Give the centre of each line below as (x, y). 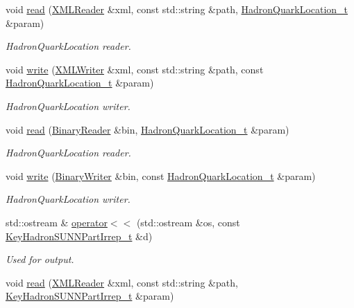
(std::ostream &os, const (188, 222)
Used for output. (40, 259)
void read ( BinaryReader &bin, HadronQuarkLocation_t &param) (147, 129)
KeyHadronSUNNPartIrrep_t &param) (90, 296)
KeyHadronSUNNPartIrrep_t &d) (79, 236)
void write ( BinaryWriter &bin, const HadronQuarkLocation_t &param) (161, 175)
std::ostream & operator (57, 222)
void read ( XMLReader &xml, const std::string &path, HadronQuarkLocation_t (177, 9)
